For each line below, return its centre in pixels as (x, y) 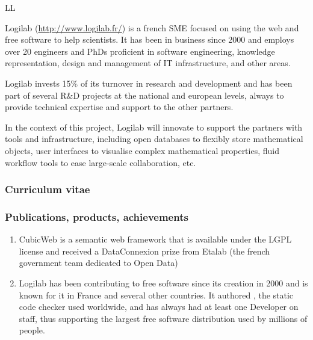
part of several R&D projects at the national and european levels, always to (144, 95)
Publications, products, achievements (97, 216)
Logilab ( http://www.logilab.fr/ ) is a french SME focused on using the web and (152, 27)
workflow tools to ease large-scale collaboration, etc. (101, 162)
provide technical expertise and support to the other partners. (119, 107)
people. (32, 330)
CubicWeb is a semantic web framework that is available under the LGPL (155, 239)
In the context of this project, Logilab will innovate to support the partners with (154, 127)
